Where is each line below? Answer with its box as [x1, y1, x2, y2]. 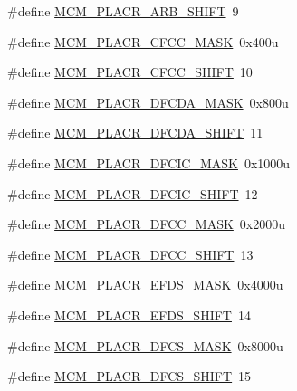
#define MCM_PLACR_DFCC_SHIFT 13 [7, 244, 254, 263]
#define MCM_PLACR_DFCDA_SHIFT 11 [7, 123, 263, 142]
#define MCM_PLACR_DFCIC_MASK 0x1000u [7, 153, 291, 172]
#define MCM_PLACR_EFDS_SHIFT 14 [7, 305, 251, 324]
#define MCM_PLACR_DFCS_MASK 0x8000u [7, 336, 283, 355]
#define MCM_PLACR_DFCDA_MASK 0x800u [7, 92, 289, 111]
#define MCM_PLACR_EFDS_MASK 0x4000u [7, 275, 283, 294]
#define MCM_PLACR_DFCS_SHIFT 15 [7, 367, 252, 386]
